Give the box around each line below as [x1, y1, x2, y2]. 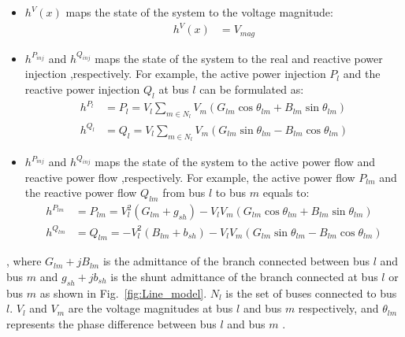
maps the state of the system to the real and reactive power [95, 50, 383, 66]
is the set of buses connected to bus [225, 284, 397, 301]
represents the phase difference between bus [6, 315, 217, 331]
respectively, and [298, 300, 379, 317]
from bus [162, 184, 206, 201]
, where [6, 253, 42, 269]
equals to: [262, 184, 310, 201]
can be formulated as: [199, 80, 304, 97]
